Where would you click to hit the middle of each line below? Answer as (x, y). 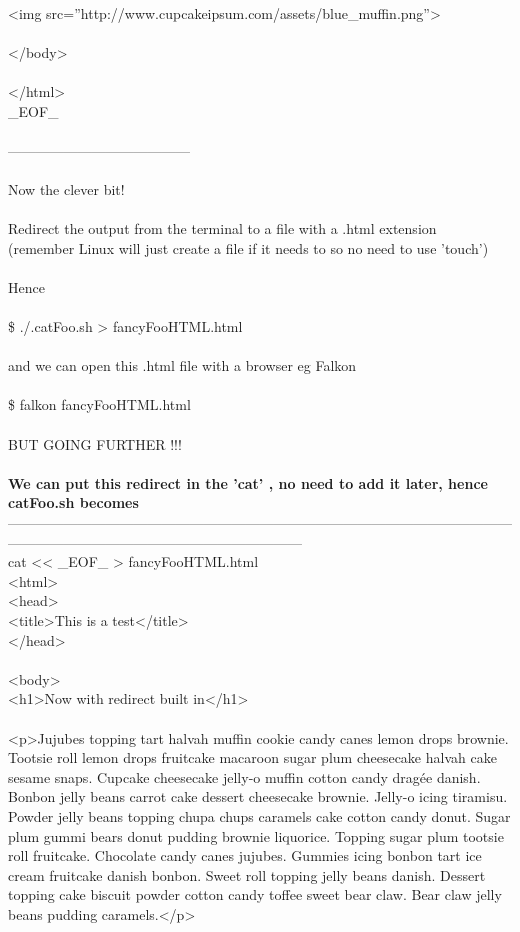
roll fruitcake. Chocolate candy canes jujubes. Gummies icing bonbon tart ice (245, 855)
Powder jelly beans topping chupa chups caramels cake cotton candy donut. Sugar (259, 815)
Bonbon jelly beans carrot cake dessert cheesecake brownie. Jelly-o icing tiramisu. (258, 796)
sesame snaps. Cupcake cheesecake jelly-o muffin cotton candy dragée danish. (244, 776)
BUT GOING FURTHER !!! (95, 443)
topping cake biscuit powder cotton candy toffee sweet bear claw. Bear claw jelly (255, 894)
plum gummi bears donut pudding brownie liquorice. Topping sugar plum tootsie (256, 835)
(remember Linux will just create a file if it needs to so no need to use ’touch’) (248, 247)
